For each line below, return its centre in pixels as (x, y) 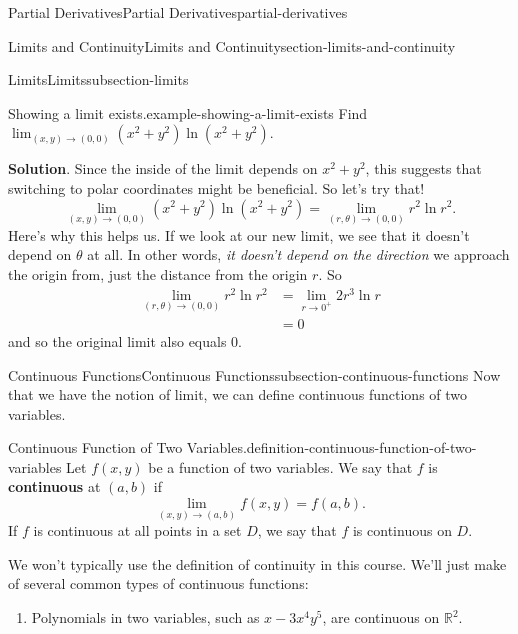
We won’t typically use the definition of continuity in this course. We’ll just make (257, 563)
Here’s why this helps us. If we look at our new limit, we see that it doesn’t (239, 234)
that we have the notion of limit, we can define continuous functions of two (238, 394)
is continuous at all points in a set (137, 530)
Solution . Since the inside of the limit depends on (163, 168)
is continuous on (402, 530)
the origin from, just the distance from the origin (158, 273)
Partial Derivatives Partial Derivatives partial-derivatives (178, 12)
